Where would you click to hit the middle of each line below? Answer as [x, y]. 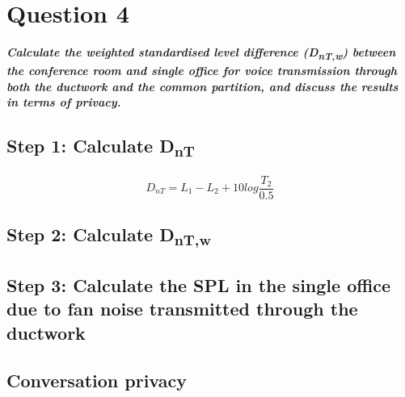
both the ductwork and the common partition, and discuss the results [202, 86]
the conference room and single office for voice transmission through [202, 71]
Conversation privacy [97, 380]
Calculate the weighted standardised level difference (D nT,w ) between [201, 53]
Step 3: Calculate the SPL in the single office [199, 285]
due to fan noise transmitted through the [182, 309]
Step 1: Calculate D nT [101, 147]
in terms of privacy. [64, 102]
